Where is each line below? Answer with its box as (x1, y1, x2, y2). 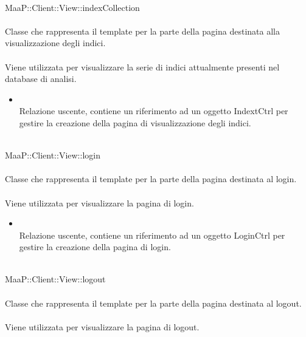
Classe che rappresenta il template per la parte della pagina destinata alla (5, 24, 280, 37)
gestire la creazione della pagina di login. (19, 240, 171, 253)
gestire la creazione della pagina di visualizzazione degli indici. (19, 116, 251, 129)
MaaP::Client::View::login (5, 149, 100, 162)
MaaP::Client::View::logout (5, 273, 106, 285)
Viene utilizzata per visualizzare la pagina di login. (5, 196, 194, 209)
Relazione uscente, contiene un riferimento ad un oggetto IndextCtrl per (19, 104, 288, 117)
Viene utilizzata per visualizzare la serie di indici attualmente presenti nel (5, 60, 280, 73)
